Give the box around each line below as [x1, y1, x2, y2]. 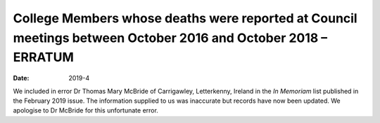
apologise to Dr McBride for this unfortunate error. [13, 106, 158, 115]
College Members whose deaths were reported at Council [13, 10, 358, 26]
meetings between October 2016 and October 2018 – [13, 30, 328, 45]
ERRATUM [13, 50, 74, 66]
